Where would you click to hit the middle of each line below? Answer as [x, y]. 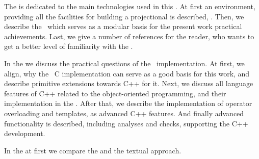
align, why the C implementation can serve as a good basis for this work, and [127, 73]
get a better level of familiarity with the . [69, 46]
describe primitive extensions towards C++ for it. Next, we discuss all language [129, 83]
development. [25, 133]
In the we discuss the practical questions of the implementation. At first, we [124, 63]
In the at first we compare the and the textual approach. [93, 150]
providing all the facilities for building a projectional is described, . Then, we [124, 16]
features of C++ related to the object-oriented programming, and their [115, 93]
